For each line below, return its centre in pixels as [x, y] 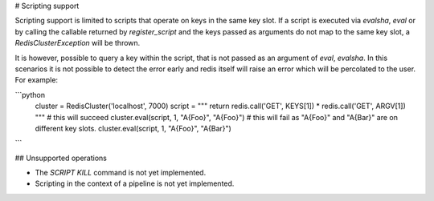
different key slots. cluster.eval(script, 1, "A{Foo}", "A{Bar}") [133, 128]
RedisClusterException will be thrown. [78, 43]
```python [30, 94]
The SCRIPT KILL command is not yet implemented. [121, 173]
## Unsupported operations [61, 158]
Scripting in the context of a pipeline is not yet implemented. [135, 183]
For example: [37, 80]
